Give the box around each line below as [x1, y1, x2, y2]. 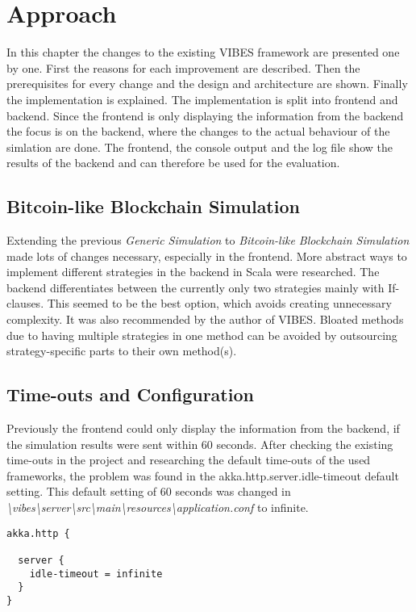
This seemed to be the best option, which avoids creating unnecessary [47, 295, 392, 312]
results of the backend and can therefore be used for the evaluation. [6, 154, 340, 171]
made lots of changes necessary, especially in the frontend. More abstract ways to [6, 247, 407, 264]
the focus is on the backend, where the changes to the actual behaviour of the [6, 123, 390, 140]
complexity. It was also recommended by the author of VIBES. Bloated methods [6, 311, 404, 328]
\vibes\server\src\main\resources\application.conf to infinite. [6, 499, 309, 515]
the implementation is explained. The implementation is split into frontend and [6, 90, 398, 107]
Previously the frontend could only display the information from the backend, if [6, 420, 400, 437]
